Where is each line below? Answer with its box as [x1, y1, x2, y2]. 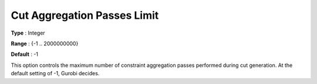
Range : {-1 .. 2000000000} [11, 40, 79, 47]
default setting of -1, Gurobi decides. [11, 70, 100, 77]
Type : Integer [11, 29, 45, 36]
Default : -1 [11, 51, 38, 58]
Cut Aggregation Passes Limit [11, 9, 159, 22]
